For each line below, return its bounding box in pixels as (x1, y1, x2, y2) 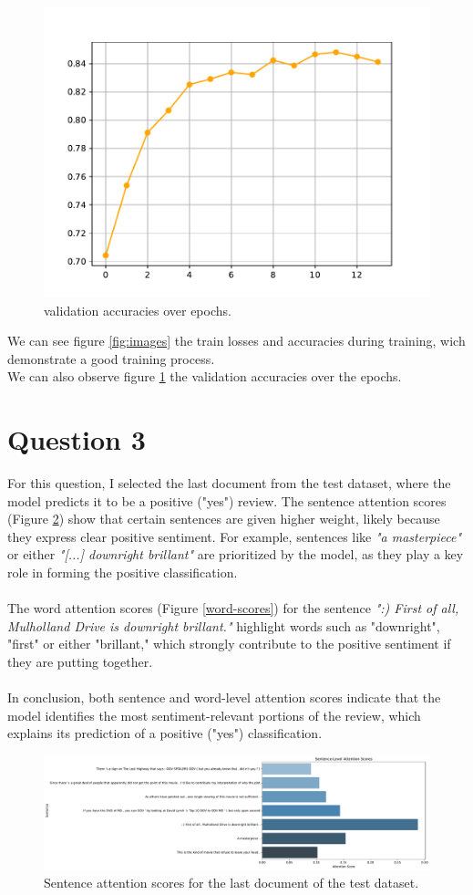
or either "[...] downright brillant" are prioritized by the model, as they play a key (7, 545, 464, 564)
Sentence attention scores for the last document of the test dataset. (44, 873, 419, 892)
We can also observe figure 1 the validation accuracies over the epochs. (7, 367, 402, 386)
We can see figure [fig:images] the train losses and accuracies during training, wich (7, 331, 466, 350)
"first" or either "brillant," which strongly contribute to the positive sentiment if (7, 634, 451, 653)
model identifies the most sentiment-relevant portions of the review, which (7, 705, 421, 724)
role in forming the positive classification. (7, 563, 238, 582)
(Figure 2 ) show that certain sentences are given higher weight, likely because (7, 509, 440, 528)
